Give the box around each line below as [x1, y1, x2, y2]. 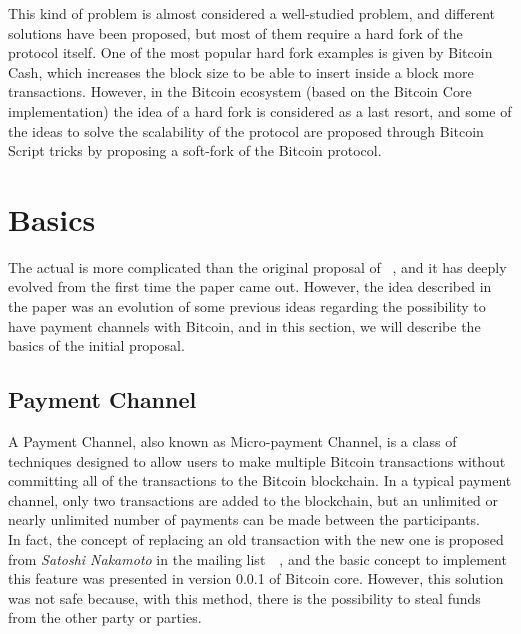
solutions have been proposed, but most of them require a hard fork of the [8, 22, 463, 43]
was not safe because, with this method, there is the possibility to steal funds [8, 587, 481, 608]
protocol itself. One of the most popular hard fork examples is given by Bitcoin [8, 42, 493, 63]
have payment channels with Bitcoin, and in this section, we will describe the [8, 315, 481, 336]
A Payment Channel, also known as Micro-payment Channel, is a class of [8, 431, 457, 452]
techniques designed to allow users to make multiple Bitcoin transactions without [8, 450, 506, 471]
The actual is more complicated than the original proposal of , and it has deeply [8, 256, 507, 277]
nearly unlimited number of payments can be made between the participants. [8, 509, 480, 530]
